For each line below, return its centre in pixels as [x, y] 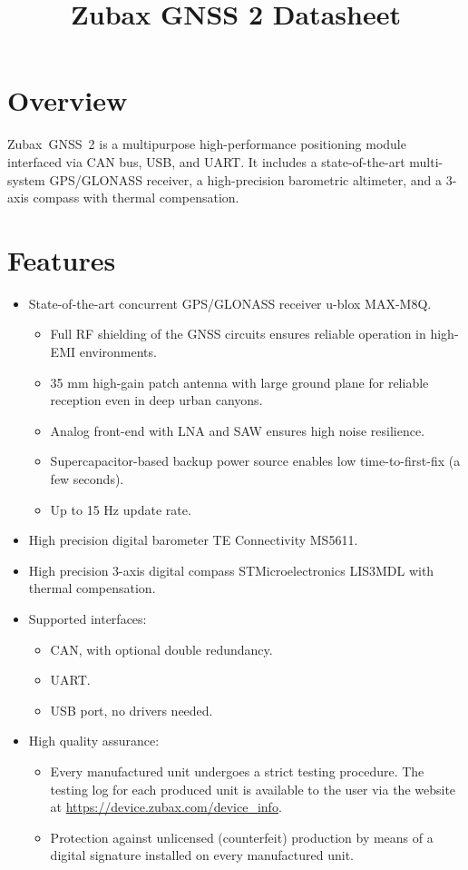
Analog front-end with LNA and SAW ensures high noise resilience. [238, 430]
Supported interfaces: [88, 618]
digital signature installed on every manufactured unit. [202, 855]
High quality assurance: [94, 741]
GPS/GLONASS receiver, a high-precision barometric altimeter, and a [245, 179]
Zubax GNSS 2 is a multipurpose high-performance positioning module [207, 144]
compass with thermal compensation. [136, 198]
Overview [68, 100]
